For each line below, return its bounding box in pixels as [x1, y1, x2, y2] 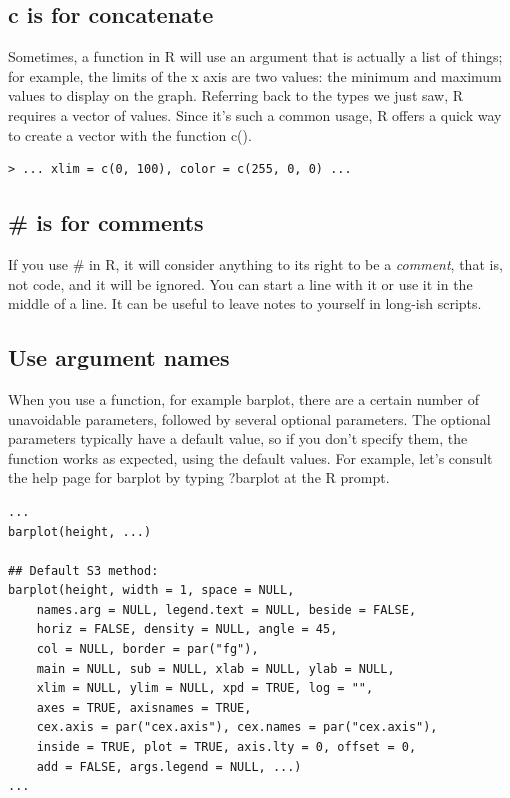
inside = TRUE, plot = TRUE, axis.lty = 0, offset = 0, [36, 740, 417, 755]
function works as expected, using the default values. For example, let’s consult [8, 447, 493, 468]
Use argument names [8, 342, 230, 373]
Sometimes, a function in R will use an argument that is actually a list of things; [8, 46, 503, 67]
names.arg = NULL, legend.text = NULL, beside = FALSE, [36, 602, 417, 617]
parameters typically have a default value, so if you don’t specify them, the [8, 428, 468, 449]
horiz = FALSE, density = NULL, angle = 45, [36, 622, 338, 637]
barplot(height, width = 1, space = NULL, [8, 583, 295, 598]
